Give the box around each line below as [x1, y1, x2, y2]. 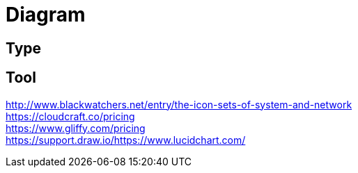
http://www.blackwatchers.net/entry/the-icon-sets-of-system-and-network [6, 98, 352, 110]
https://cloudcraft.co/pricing [6, 110, 135, 122]
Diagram [6, 3, 86, 26]
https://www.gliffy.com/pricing [6, 122, 146, 134]
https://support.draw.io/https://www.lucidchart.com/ [6, 133, 246, 146]
